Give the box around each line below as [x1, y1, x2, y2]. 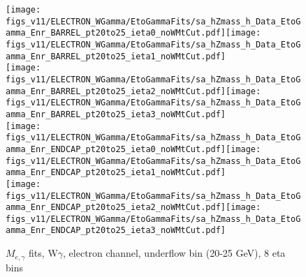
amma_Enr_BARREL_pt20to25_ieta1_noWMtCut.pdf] [6, 51, 226, 61]
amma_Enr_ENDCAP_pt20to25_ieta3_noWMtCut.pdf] [6, 225, 226, 236]
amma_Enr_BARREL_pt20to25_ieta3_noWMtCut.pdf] [6, 109, 226, 119]
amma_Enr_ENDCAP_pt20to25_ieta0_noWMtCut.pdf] [6, 144, 226, 154]
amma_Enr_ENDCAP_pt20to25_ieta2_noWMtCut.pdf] [6, 202, 226, 213]
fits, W [29, 246, 58, 260]
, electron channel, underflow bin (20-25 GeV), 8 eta [63, 246, 286, 260]
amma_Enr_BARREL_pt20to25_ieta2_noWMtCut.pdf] [6, 86, 226, 96]
